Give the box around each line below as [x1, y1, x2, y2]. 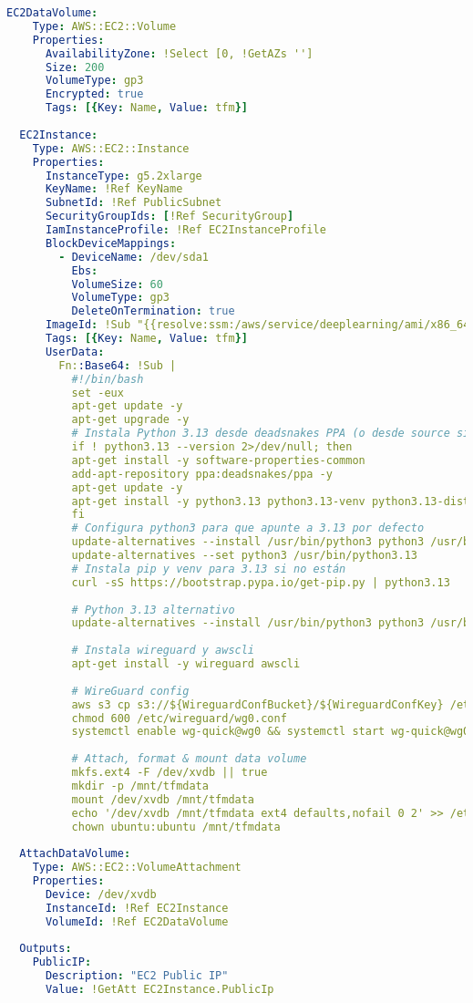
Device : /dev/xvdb [45, 887, 157, 901]
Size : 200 [45, 60, 105, 74]
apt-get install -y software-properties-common [71, 453, 365, 467]
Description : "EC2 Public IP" [45, 969, 229, 983]
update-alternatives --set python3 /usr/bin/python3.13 [71, 549, 418, 562]
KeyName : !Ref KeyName [45, 182, 183, 196]
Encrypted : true [45, 88, 144, 101]
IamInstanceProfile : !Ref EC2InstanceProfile [45, 223, 326, 236]
